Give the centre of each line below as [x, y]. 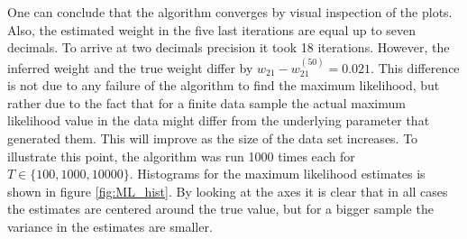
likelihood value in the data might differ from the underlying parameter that [219, 120]
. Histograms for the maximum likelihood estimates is [277, 174]
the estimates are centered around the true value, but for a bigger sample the [220, 209]
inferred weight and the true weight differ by [130, 67]
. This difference [415, 67]
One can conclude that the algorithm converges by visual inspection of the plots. [230, 12]
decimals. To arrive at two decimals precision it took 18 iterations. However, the [229, 47]
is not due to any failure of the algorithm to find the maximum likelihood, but [224, 85]
